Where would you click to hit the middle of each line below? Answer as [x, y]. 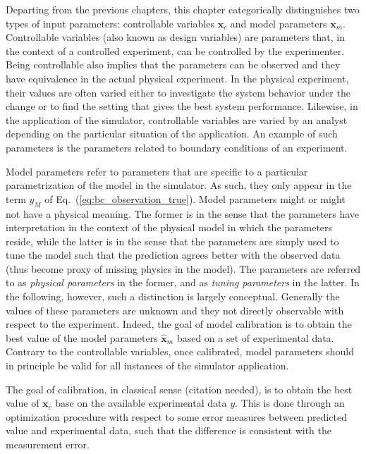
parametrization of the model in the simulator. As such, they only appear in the [179, 185]
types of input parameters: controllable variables [110, 23]
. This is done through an [290, 403]
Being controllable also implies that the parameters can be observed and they [173, 65]
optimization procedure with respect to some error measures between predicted [176, 416]
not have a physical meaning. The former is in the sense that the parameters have [182, 213]
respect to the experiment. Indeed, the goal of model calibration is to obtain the [179, 324]
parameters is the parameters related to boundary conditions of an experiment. [177, 147]
